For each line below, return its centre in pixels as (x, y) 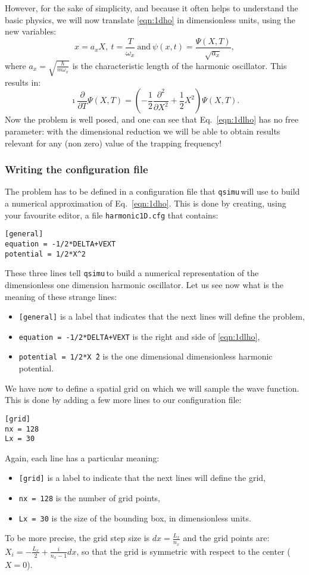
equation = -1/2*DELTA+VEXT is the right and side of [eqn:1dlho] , (139, 336)
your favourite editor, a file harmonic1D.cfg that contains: (112, 215)
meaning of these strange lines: (61, 296)
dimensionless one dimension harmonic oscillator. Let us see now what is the (144, 284)
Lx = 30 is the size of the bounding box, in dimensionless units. (135, 518)
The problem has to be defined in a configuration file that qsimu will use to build (152, 191)
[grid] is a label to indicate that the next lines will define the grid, (142, 478)
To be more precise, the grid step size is (77, 538)
